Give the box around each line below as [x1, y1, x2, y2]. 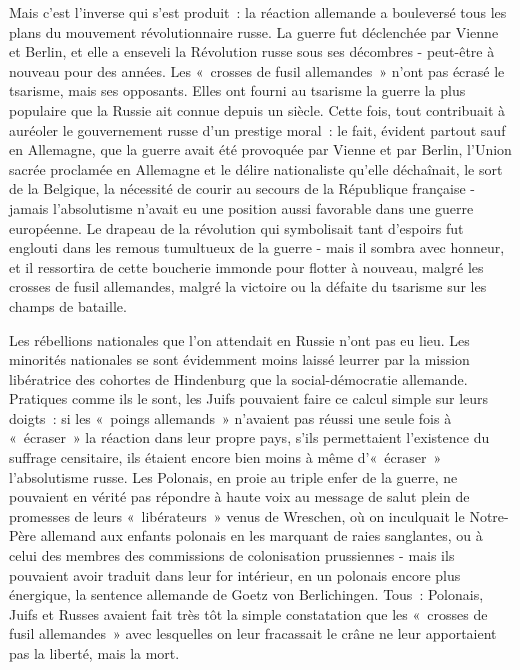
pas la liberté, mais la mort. [9, 643, 180, 663]
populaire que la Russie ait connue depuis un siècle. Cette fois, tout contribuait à [9, 99, 506, 120]
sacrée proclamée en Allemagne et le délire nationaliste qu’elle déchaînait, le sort [9, 158, 503, 179]
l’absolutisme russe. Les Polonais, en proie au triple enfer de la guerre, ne [9, 466, 458, 487]
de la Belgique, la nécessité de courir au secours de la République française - [9, 178, 475, 199]
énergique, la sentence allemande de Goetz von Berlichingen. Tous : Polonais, [9, 584, 484, 605]
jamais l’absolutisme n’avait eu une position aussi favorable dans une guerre [9, 197, 474, 218]
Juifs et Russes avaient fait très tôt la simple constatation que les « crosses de [9, 603, 488, 624]
